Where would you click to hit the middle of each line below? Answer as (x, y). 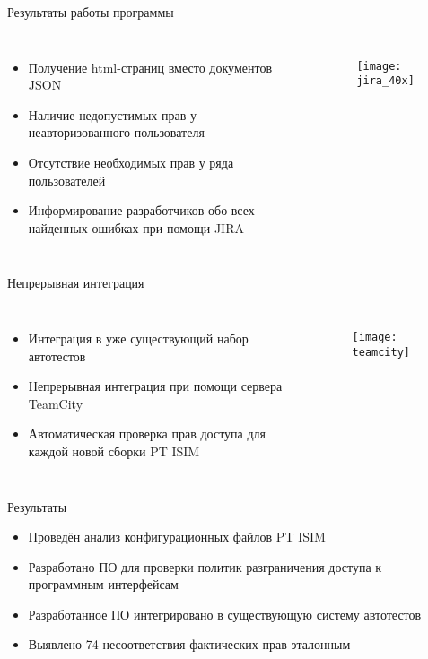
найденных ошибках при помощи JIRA (136, 227)
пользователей (67, 180)
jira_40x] (385, 81)
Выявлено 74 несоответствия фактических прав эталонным (189, 644)
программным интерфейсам (103, 584)
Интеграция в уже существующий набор (138, 338)
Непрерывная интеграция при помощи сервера (155, 386)
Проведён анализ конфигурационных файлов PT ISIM (177, 537)
